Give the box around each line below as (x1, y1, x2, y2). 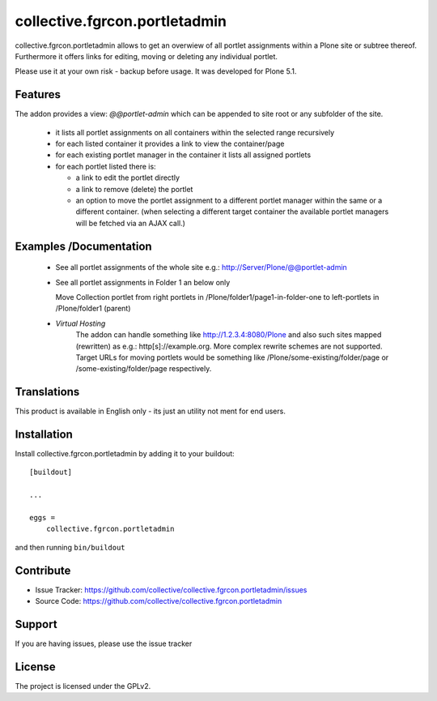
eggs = (29, 513, 56, 523)
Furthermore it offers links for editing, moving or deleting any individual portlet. (15, 51, 278, 61)
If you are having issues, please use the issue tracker (15, 639, 193, 648)
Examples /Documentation (15, 239, 153, 253)
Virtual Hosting (55, 318, 106, 328)
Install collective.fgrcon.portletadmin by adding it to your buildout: (15, 449, 235, 459)
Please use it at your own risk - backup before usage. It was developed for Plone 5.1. (15, 66, 297, 76)
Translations (15, 385, 80, 399)
